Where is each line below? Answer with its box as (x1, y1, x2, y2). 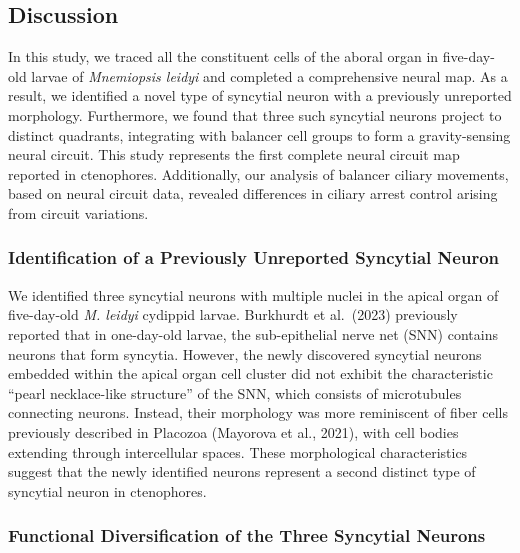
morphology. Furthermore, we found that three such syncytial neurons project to (8, 104, 502, 125)
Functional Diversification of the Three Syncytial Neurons (8, 523, 486, 548)
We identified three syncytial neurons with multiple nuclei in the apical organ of (8, 284, 499, 305)
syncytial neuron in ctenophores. (8, 480, 207, 501)
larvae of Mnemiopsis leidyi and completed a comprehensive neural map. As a (31, 65, 508, 86)
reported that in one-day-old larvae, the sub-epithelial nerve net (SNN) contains (8, 323, 498, 344)
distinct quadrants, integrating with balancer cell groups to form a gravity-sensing (8, 124, 511, 145)
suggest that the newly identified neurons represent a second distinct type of (8, 461, 476, 482)
